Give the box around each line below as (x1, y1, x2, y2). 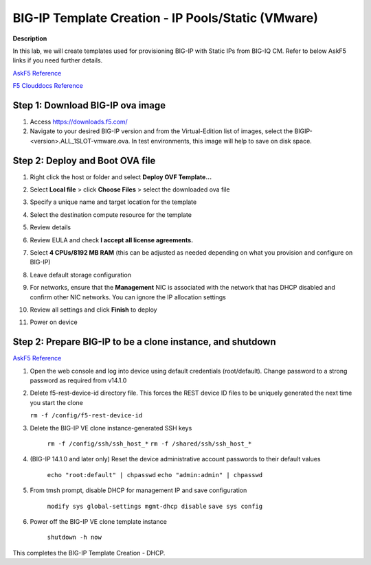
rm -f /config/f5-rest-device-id (30, 412, 143, 419)
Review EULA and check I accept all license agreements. (30, 235, 194, 244)
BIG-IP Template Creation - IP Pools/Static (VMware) (12, 10, 319, 25)
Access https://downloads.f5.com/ (30, 117, 128, 126)
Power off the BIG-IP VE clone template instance (30, 517, 168, 525)
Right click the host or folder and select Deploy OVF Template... (30, 172, 212, 181)
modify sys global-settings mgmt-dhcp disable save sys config (47, 502, 263, 510)
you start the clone (30, 398, 84, 406)
